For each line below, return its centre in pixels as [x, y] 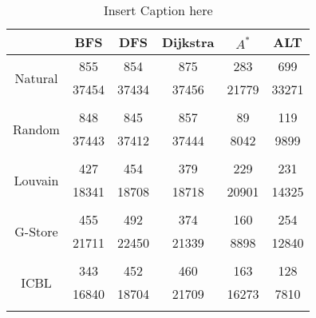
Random [36, 129]
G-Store [36, 231]
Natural [36, 78]
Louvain [36, 180]
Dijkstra [188, 42]
